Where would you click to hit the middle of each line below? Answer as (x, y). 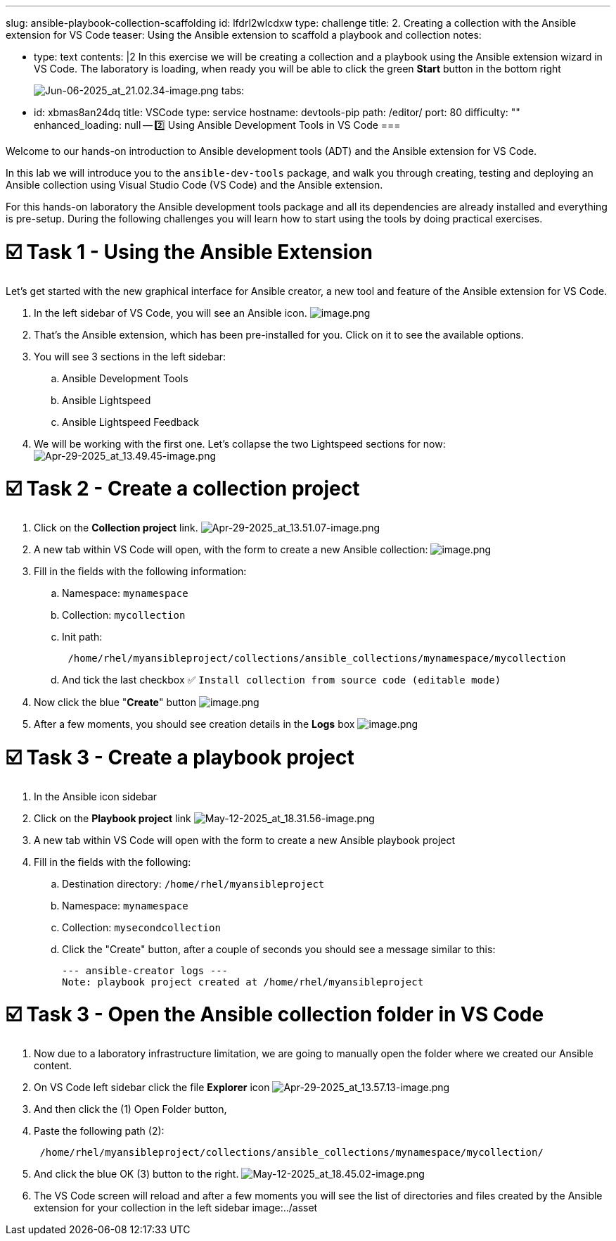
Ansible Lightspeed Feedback (131, 422)
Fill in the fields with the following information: (140, 571)
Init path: (82, 637)
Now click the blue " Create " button (115, 702)
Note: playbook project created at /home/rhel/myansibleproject (243, 982)
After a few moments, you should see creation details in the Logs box (194, 724)
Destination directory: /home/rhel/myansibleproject (193, 883)
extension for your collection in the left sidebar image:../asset (176, 1208)
